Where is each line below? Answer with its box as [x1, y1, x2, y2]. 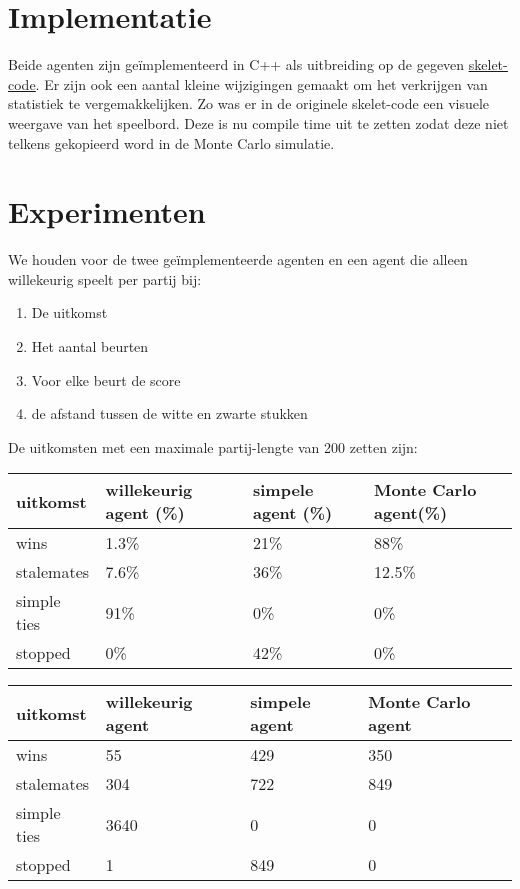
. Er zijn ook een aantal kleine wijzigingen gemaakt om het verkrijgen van [35, 73, 488, 94]
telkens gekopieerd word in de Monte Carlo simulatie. [8, 132, 335, 153]
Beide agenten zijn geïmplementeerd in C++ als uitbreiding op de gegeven [8, 54, 465, 75]
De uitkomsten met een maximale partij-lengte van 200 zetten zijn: [8, 436, 418, 457]
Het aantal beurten [31, 336, 149, 356]
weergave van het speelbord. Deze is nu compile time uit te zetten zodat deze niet [8, 112, 509, 133]
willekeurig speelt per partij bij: [8, 268, 202, 289]
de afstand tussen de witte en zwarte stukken [31, 403, 308, 424]
